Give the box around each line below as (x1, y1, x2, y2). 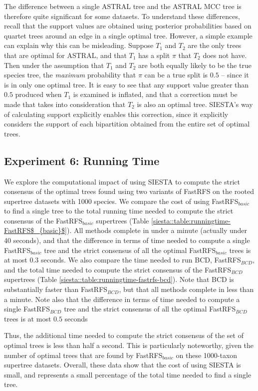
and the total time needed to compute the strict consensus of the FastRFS (4, 264, 232, 274)
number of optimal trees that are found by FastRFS (4, 349, 163, 360)
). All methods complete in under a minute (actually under (66, 225, 248, 235)
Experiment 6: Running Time (4, 152, 160, 168)
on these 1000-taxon (176, 349, 238, 360)
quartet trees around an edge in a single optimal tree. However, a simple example (4, 30, 253, 40)
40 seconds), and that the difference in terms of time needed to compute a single (4, 235, 250, 245)
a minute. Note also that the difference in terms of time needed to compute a (4, 293, 240, 304)
